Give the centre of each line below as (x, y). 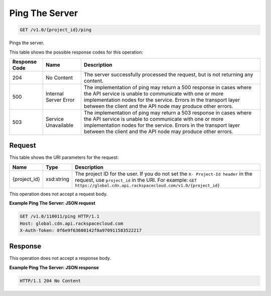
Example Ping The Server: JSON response (54, 267)
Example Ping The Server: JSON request (52, 203)
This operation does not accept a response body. (60, 258)
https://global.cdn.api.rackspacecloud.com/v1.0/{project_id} (148, 185)
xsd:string (58, 179)
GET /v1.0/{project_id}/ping (56, 30)
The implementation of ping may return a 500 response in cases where (168, 87)
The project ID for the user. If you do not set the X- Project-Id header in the (164, 174)
